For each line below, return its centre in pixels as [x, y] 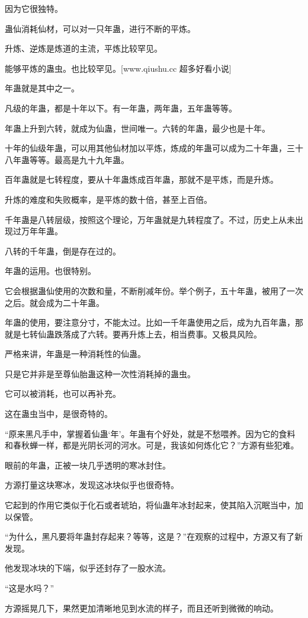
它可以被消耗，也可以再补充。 [63, 394]
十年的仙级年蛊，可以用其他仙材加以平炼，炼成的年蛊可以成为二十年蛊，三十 [154, 148]
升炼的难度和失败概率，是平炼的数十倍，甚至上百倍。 [108, 199]
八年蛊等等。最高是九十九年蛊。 [67, 159]
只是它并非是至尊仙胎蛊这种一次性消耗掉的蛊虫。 [100, 373]
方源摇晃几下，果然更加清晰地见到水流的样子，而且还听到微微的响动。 [142, 608]
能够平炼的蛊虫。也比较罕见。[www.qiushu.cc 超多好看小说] [118, 68]
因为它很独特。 [34, 8]
